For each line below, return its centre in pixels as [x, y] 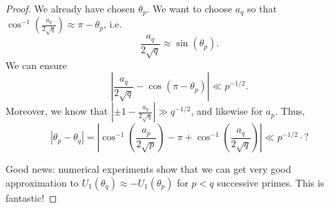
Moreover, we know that [57, 111]
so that [262, 8]
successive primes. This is [271, 182]
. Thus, [290, 111]
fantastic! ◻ [31, 197]
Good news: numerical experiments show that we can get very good [148, 169]
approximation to [42, 182]
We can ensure [36, 65]
